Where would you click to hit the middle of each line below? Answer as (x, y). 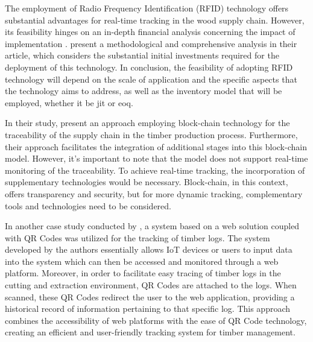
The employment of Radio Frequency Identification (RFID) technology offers (147, 8)
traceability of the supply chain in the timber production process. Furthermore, (151, 134)
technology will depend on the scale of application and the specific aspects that (151, 79)
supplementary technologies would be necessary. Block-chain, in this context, (147, 182)
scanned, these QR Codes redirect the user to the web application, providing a (150, 296)
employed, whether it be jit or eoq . (69, 102)
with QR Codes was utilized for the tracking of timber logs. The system (138, 237)
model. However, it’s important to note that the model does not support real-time (156, 158)
